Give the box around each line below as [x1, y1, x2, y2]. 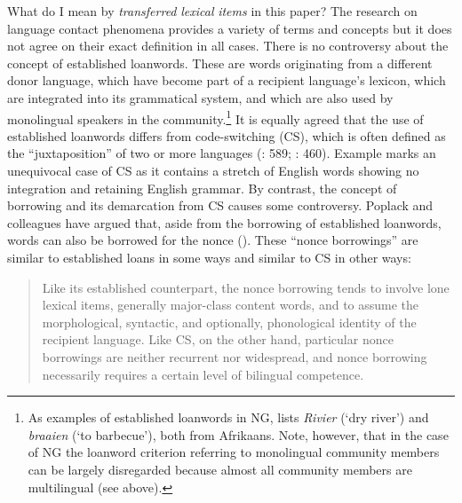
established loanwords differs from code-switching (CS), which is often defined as [7, 126, 446, 145]
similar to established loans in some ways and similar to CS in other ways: [7, 248, 411, 266]
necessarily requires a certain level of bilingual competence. [42, 365, 364, 383]
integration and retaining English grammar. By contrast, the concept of [7, 178, 397, 197]
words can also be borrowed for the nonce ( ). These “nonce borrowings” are [7, 231, 418, 249]
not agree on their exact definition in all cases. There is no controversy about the [7, 36, 449, 55]
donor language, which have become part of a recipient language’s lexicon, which [7, 71, 446, 90]
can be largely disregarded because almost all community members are [28, 460, 412, 478]
